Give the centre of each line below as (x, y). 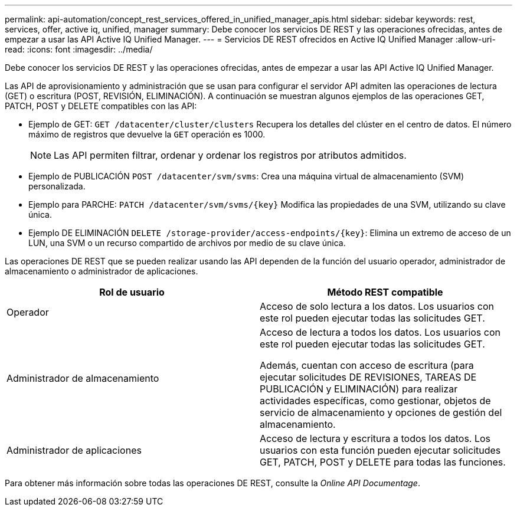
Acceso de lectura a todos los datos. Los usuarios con (380, 332)
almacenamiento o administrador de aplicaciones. (102, 271)
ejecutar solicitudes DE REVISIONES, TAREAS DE (368, 377)
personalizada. (57, 186)
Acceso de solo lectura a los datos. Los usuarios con (377, 306)
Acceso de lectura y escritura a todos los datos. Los (375, 438)
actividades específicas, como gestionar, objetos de (375, 401)
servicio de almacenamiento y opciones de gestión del (381, 412)
